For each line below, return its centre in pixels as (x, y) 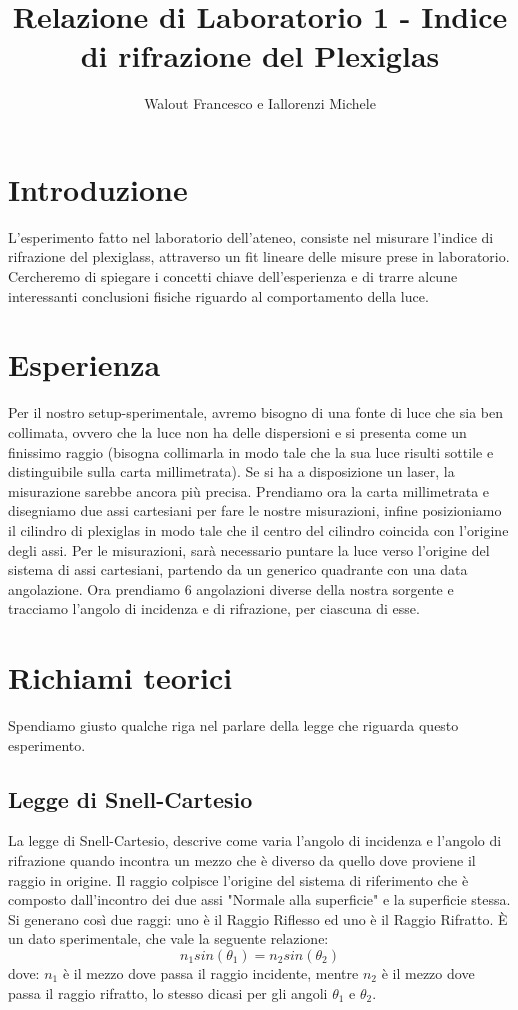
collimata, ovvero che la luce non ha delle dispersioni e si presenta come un (237, 431)
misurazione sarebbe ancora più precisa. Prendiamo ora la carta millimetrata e (249, 490)
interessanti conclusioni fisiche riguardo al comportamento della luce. (218, 295)
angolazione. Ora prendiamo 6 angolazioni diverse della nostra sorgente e (231, 588)
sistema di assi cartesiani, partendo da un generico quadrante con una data (238, 569)
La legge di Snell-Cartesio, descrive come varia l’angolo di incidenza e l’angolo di (255, 840)
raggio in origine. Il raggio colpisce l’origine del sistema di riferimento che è (238, 879)
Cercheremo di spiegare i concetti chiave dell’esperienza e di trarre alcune (233, 276)
